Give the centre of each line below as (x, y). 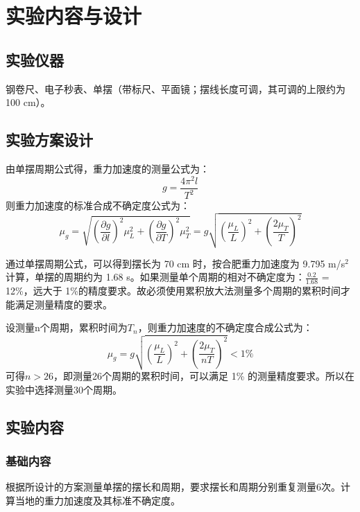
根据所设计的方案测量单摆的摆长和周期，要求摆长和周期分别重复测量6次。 (173, 487)
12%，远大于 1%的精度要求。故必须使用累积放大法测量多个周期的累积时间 (173, 291)
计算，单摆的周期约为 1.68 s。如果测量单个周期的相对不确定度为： (155, 277)
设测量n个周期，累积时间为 (67, 327)
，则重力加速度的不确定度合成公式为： (225, 327)
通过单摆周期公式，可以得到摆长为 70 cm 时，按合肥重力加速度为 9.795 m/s (175, 263)
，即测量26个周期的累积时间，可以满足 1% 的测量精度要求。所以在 (204, 376)
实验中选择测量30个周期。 (64, 389)
